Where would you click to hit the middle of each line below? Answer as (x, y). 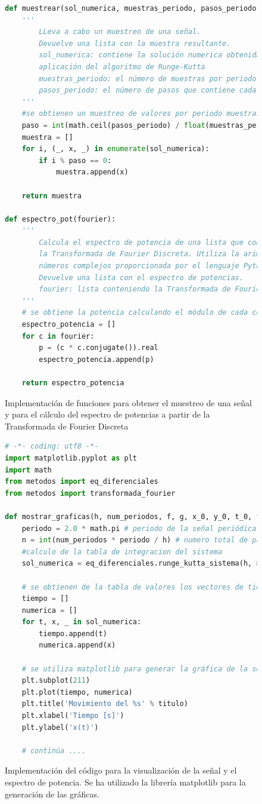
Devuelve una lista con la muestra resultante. (135, 43)
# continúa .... (54, 751)
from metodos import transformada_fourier (90, 493)
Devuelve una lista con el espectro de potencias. (141, 277)
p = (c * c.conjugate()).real (99, 348)
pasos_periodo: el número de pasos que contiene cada (148, 90)
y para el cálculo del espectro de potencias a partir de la (107, 414)
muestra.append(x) (92, 172)
